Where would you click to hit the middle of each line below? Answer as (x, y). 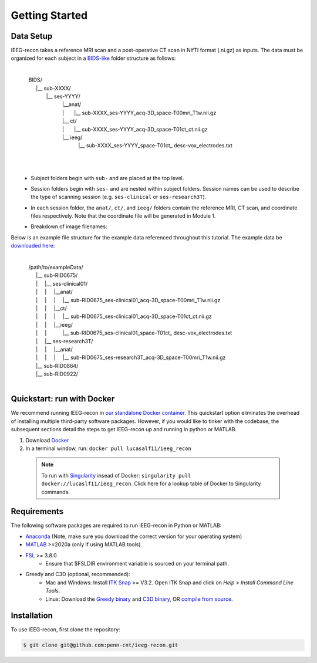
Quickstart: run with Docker (63, 399)
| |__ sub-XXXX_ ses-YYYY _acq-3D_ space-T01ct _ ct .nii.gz (135, 129)
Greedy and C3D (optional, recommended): (78, 574)
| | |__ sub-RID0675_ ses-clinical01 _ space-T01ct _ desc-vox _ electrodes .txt (134, 333)
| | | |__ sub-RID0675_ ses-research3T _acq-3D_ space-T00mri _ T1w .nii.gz (131, 357)
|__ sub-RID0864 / (57, 366)
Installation (32, 616)
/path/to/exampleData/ (56, 268)
